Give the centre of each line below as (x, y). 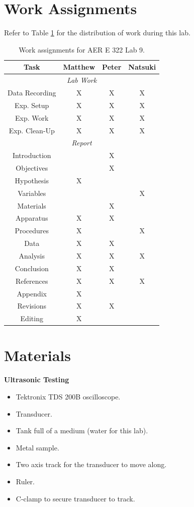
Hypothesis (32, 180)
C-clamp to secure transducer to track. (75, 498)
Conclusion (32, 268)
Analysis (32, 255)
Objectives (32, 168)
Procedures (32, 231)
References (32, 281)
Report (82, 143)
